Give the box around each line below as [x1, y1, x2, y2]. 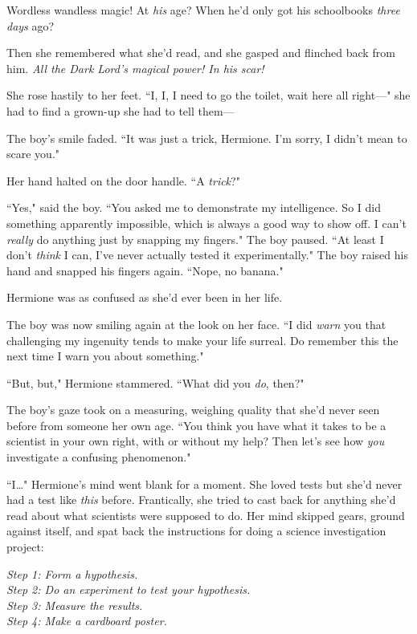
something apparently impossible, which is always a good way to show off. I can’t [6, 214, 407, 231]
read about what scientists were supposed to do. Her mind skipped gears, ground [6, 506, 405, 523]
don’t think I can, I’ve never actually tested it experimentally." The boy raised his [6, 246, 408, 263]
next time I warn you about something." [6, 347, 204, 364]
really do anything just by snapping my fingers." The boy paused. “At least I [6, 230, 384, 247]
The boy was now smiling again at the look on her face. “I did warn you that [6, 315, 386, 332]
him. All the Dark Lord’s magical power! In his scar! [6, 59, 264, 76]
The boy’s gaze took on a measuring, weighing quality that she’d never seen [6, 401, 380, 418]
